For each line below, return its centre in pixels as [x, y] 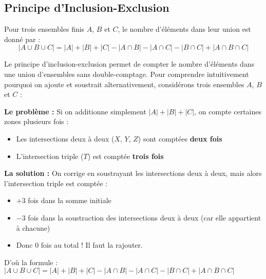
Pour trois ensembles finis [44, 29]
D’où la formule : [31, 262]
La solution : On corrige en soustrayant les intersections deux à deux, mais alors [133, 173]
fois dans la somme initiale [70, 200]
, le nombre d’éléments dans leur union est [184, 29]
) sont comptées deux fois [180, 138]
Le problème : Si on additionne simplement [75, 111]
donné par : [22, 39]
